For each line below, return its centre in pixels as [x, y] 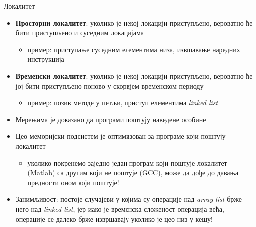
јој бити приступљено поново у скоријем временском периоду [110, 86]
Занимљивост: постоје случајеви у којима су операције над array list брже [128, 199]
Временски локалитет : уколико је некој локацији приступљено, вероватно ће [134, 76]
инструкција [46, 59]
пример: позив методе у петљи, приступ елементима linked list [123, 103]
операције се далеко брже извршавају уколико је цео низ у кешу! [114, 218]
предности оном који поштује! [73, 182]
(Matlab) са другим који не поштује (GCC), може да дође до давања [133, 172]
